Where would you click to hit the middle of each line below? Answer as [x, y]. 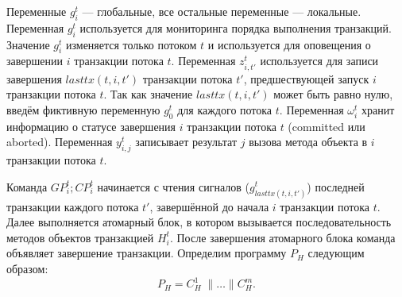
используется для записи [319, 61]
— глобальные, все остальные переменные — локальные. [222, 11]
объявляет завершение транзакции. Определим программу [147, 253]
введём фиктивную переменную [83, 109]
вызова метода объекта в [308, 142]
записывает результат [186, 142]
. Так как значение [148, 94]
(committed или [327, 126]
